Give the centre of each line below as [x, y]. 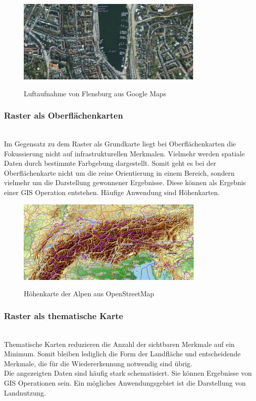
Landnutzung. [25, 392]
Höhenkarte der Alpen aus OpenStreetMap [89, 294]
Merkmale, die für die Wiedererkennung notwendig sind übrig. [98, 363]
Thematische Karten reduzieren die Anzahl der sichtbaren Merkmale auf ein [119, 344]
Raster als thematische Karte [64, 315]
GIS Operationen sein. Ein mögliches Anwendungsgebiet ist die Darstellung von [125, 382]
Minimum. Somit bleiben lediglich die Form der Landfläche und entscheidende [122, 354]
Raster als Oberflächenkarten [64, 115]
